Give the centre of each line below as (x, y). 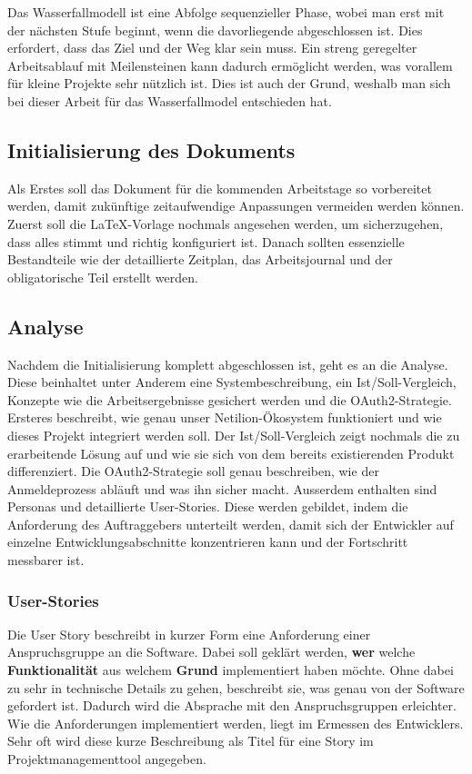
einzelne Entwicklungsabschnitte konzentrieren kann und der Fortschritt (208, 542)
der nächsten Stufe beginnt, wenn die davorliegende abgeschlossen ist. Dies (215, 30)
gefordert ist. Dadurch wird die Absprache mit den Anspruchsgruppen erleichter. (232, 705)
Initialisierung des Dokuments (151, 149)
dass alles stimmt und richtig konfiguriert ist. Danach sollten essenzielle (206, 241)
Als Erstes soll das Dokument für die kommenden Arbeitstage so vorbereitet (220, 188)
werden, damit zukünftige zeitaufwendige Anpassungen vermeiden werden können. (236, 206)
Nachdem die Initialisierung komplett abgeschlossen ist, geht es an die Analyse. (228, 364)
